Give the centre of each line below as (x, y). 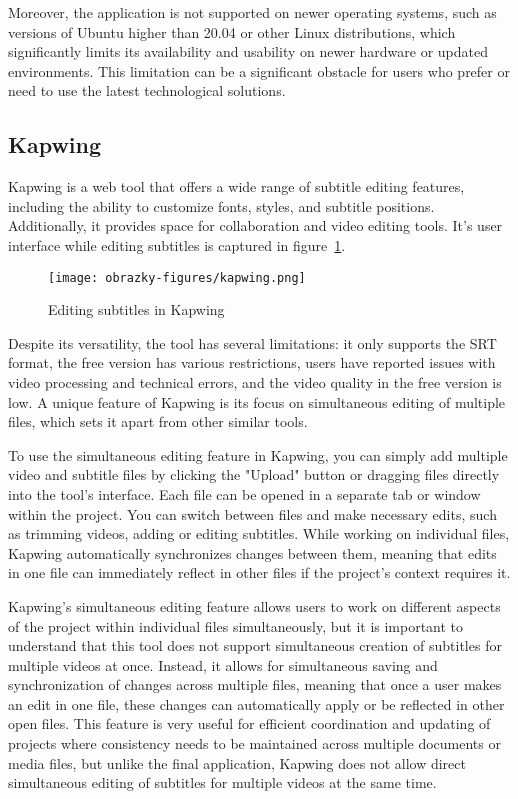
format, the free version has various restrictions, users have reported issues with (252, 362)
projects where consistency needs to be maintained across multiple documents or (254, 743)
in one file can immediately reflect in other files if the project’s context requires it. (259, 572)
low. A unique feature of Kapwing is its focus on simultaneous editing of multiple (257, 401)
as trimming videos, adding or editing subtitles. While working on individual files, (259, 533)
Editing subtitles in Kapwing (136, 309)
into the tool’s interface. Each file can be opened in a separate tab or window (244, 493)
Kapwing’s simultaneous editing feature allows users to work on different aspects (254, 605)
